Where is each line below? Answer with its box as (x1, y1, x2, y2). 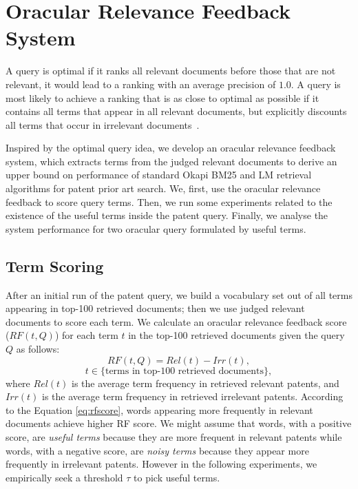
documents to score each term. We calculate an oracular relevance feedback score (6, 314, 347, 329)
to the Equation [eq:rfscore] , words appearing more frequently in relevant (6, 402, 313, 417)
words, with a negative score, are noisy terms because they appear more (6, 443, 309, 457)
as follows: (16, 342, 60, 356)
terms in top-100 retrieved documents (105, 366, 264, 376)
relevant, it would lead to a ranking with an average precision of (6, 76, 276, 91)
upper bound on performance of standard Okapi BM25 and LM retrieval (6, 167, 312, 182)
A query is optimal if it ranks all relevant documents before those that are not (6, 63, 336, 78)
